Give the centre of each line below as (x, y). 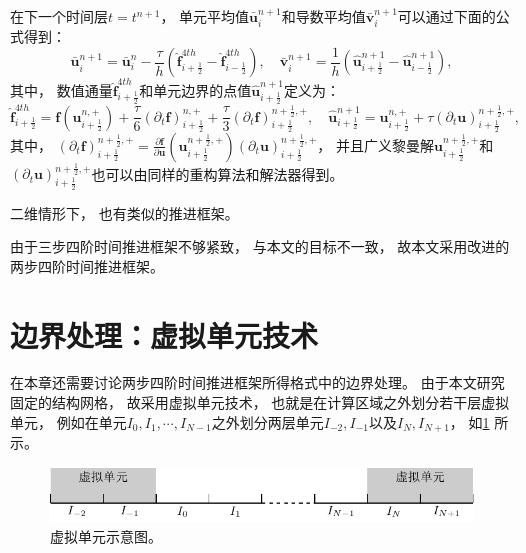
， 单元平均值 (205, 16)
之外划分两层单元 (267, 421)
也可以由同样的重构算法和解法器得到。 (217, 173)
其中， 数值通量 (61, 90)
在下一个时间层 (59, 16)
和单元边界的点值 (195, 90)
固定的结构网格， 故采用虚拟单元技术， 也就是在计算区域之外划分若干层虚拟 (260, 402)
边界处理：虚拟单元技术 (164, 334)
